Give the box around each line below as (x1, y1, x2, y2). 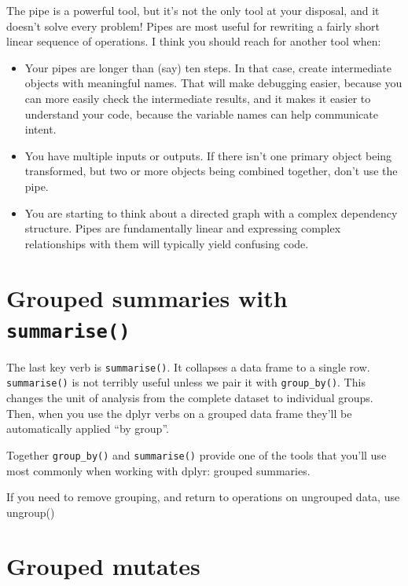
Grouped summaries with (6, 281, 288, 313)
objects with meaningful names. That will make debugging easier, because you (24, 75, 402, 91)
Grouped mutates (6, 550, 200, 582)
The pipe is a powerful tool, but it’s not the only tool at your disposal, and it (6, 2, 380, 18)
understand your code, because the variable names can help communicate (24, 105, 378, 122)
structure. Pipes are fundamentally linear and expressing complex (24, 220, 341, 236)
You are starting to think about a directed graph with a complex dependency (24, 204, 398, 221)
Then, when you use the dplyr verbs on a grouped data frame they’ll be (6, 405, 352, 421)
